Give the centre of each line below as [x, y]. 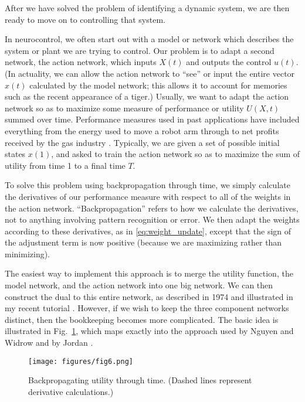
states [15, 154]
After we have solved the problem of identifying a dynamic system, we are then [147, 8]
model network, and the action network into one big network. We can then [139, 285]
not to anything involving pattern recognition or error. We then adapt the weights [152, 219]
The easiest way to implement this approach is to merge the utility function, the [149, 273]
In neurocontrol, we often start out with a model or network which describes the [149, 39]
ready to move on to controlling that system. [85, 19]
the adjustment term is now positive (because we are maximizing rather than [143, 242]
